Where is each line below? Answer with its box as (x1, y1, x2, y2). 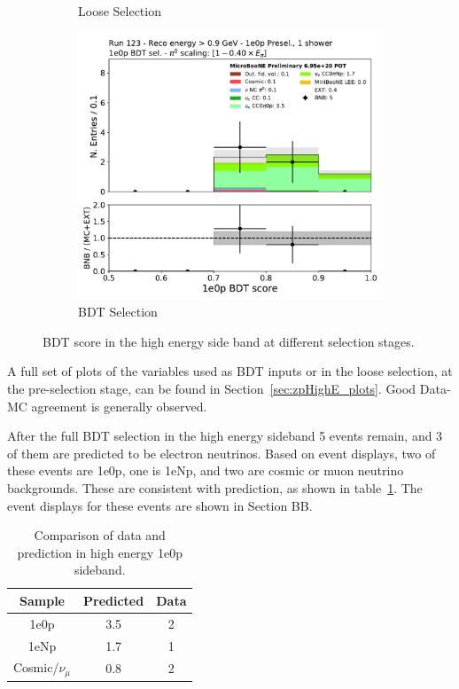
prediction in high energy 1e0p (17, 543, 183, 561)
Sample (19, 591, 65, 609)
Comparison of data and (34, 526, 166, 544)
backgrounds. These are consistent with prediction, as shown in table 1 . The (7, 478, 423, 497)
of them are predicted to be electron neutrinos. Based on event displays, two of (7, 443, 436, 462)
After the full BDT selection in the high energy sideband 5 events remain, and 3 (7, 427, 443, 445)
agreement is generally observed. (31, 396, 207, 415)
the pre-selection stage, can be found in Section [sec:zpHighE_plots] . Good (7, 379, 416, 397)
